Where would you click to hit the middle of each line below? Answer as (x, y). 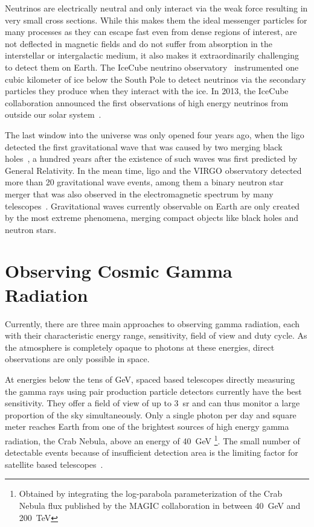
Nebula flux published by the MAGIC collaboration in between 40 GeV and (160, 505)
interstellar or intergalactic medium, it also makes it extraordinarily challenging (152, 55)
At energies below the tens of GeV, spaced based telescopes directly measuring (150, 379)
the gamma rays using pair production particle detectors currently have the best (153, 391)
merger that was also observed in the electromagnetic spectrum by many (139, 193)
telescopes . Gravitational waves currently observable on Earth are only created (152, 206)
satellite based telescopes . (54, 464)
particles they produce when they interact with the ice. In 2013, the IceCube (147, 91)
